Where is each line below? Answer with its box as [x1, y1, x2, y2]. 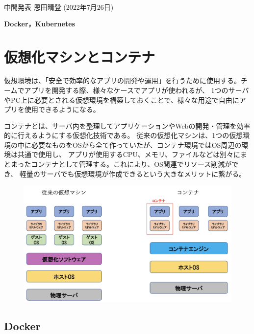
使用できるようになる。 [24, 104, 100, 114]
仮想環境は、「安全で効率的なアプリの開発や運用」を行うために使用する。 [4, 75, 241, 86]
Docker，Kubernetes [4, 18, 75, 28]
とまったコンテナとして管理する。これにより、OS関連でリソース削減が [4, 159, 232, 169]
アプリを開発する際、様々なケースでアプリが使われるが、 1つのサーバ [24, 85, 249, 95]
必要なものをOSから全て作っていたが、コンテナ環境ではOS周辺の [31, 139, 242, 150]
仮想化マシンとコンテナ [4, 47, 155, 67]
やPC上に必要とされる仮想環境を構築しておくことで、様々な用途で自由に [4, 94, 239, 105]
